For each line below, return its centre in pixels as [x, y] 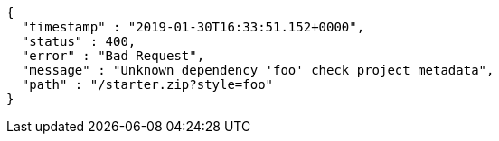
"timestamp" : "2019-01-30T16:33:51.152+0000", [193, 27]
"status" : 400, [79, 41]
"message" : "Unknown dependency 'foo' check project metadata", [258, 70]
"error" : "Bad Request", [113, 56]
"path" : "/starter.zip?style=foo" [147, 84]
